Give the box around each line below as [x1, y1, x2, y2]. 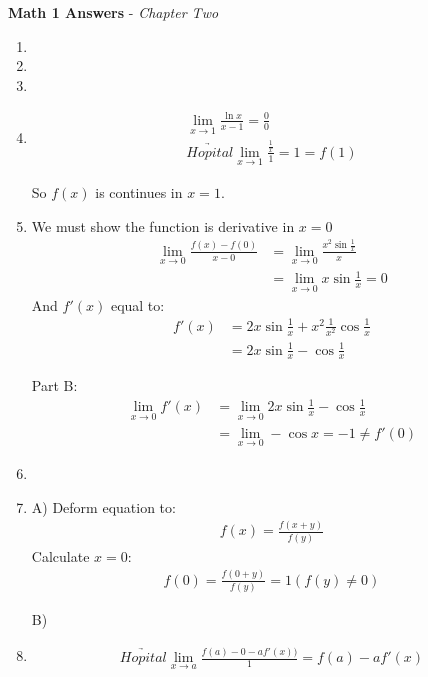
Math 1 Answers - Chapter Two [8, 2, 219, 22]
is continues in [95, 181, 183, 202]
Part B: [31, 375, 78, 396]
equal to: [110, 294, 165, 315]
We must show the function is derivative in [31, 215, 295, 236]
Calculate [31, 545, 90, 566]
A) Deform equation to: [31, 496, 176, 517]
